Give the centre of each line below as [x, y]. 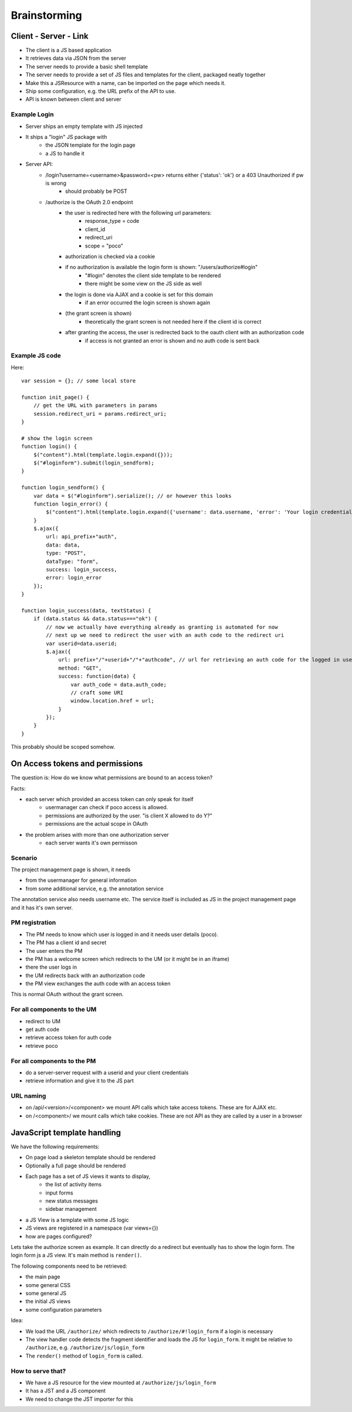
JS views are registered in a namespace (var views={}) [92, 1228]
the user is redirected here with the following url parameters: [138, 213]
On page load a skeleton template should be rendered [90, 1158]
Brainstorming [46, 15]
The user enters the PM [54, 951]
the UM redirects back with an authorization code [85, 975]
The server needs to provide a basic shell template [87, 66]
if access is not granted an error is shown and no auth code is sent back [172, 341]
